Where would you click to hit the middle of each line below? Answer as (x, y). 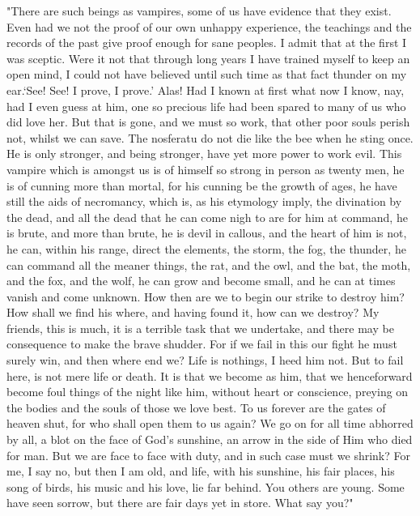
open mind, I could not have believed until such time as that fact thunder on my (207, 74)
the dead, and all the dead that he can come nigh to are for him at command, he (207, 217)
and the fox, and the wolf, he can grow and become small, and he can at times (201, 281)
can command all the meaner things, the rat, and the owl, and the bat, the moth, (209, 264)
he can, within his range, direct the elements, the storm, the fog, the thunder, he (206, 248)
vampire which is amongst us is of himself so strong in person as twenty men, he (206, 169)
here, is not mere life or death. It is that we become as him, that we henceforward (210, 375)
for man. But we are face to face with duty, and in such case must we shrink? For (208, 455)
